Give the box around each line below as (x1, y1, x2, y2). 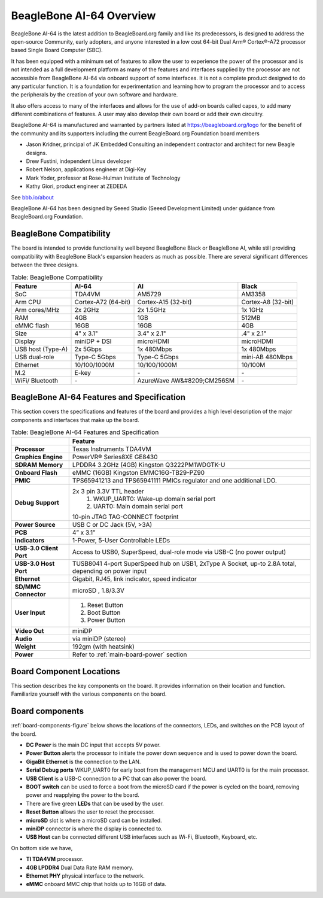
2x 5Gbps (74, 345, 102, 353)
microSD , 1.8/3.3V (72, 587, 125, 595)
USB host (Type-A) (14, 345, 68, 353)
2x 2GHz (74, 305, 99, 314)
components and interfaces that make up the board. (11, 416, 139, 423)
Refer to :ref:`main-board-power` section (72, 650, 187, 659)
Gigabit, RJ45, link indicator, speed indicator (72, 575, 197, 583)
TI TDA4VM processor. (26, 855, 84, 863)
